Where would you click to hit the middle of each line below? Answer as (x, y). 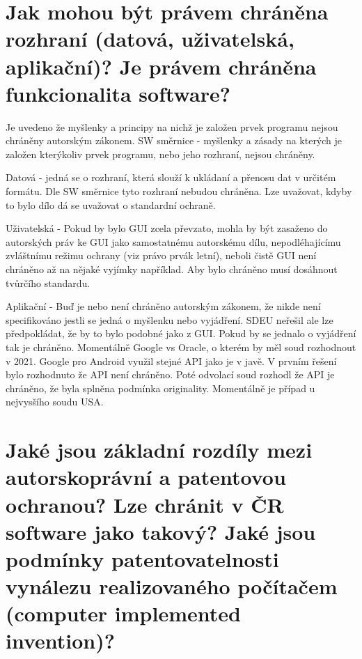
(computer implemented (123, 613)
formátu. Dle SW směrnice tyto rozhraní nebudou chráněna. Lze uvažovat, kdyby (179, 191)
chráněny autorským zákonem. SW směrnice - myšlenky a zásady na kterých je (174, 140)
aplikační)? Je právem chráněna (161, 66)
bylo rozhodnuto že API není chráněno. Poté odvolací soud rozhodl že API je (170, 374)
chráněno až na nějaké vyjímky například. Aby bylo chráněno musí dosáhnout (172, 269)
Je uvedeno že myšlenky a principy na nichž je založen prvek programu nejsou (172, 126)
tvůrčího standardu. (48, 282)
